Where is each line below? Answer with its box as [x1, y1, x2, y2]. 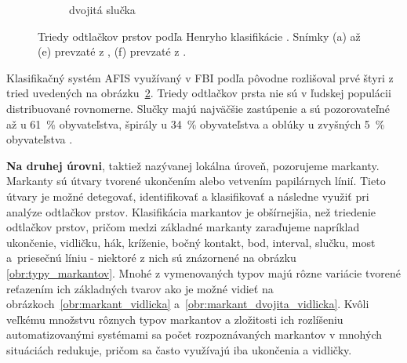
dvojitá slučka [69, 2, 136, 17]
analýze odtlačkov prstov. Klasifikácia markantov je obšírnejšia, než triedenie [6, 203, 376, 220]
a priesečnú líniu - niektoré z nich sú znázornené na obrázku [6, 249, 296, 266]
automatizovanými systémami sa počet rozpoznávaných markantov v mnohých [6, 326, 382, 343]
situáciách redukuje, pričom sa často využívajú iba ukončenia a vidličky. [6, 341, 352, 358]
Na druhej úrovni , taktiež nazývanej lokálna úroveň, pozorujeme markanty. [6, 157, 380, 173]
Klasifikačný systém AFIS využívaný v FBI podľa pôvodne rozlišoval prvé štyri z [6, 69, 394, 85]
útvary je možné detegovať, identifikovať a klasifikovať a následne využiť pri [6, 187, 369, 204]
